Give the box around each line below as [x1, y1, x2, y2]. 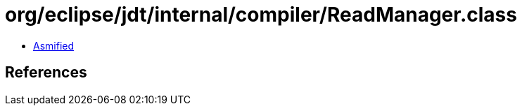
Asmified [33, 39, 75, 52]
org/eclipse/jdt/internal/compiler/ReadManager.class [5, 3, 517, 27]
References [5, 64, 87, 82]
